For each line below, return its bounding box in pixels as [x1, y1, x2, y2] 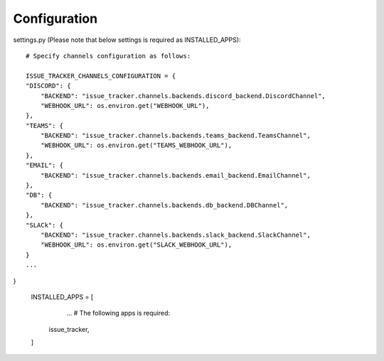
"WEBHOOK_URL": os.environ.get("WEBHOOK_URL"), [40, 102, 210, 109]
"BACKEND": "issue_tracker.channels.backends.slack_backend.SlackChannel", [40, 231, 311, 239]
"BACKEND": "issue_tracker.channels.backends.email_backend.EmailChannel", [40, 171, 311, 179]
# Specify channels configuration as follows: [26, 52, 191, 60]
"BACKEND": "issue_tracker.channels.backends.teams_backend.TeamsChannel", [40, 131, 311, 140]
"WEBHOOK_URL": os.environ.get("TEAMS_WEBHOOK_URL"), [40, 141, 233, 149]
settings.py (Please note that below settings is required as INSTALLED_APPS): [13, 36, 241, 44]
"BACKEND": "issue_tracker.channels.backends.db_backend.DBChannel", [40, 201, 289, 209]
